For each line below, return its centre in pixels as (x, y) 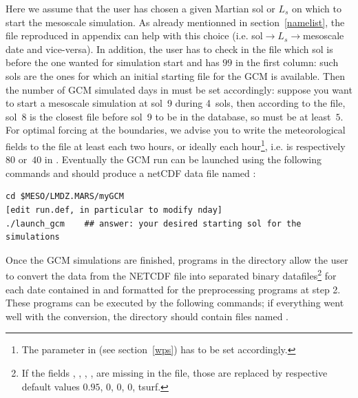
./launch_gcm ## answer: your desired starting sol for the (154, 223)
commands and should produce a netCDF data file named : (131, 172)
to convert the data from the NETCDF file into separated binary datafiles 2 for (171, 274)
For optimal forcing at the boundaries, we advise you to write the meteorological (176, 130)
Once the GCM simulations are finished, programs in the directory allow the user (177, 259)
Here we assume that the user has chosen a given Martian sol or (140, 8)
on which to (317, 8)
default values (51, 386)
